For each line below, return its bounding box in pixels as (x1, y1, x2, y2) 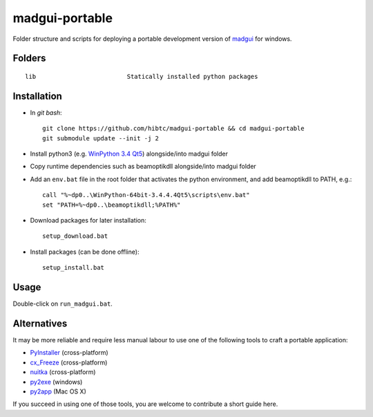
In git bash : (30, 108, 62, 117)
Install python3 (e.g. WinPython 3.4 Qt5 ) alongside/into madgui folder (30, 149, 228, 158)
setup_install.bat (42, 263, 105, 272)
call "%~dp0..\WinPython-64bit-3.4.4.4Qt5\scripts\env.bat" (42, 191, 250, 199)
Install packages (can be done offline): (30, 248, 140, 256)
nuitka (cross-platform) (30, 368, 96, 376)
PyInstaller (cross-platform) (30, 349, 108, 357)
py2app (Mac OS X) (30, 387, 86, 396)
